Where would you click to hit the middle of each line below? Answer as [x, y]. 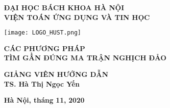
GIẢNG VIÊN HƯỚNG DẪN [56, 74]
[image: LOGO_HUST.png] [43, 33]
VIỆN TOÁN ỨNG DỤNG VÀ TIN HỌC [77, 17]
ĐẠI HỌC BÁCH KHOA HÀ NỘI [64, 7]
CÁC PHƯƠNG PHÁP [45, 48]
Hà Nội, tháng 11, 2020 [44, 100]
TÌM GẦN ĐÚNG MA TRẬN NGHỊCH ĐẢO [85, 58]
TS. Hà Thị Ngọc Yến [42, 83]
